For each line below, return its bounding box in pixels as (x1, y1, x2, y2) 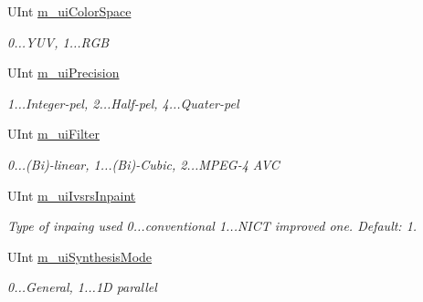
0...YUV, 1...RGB (7, 32, 110, 51)
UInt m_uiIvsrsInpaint (7, 185, 136, 204)
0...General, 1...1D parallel (7, 277, 157, 297)
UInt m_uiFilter (7, 124, 100, 143)
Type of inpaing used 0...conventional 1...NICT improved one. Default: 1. (7, 216, 418, 235)
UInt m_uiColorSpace (7, 2, 132, 20)
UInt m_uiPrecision (7, 63, 120, 82)
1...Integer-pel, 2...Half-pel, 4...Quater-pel (7, 93, 239, 112)
